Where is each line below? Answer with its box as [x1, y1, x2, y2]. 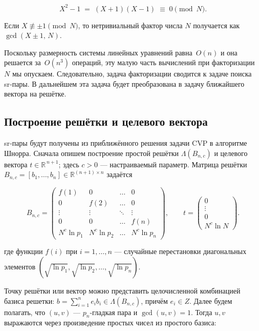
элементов [4, 261, 36, 272]
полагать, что [4, 306, 46, 317]
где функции [4, 246, 43, 257]
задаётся [106, 169, 133, 180]
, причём [141, 295, 168, 306]
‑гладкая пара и [90, 306, 138, 317]
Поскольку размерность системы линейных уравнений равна [4, 47, 192, 57]
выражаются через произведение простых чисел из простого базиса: [4, 317, 217, 328]
